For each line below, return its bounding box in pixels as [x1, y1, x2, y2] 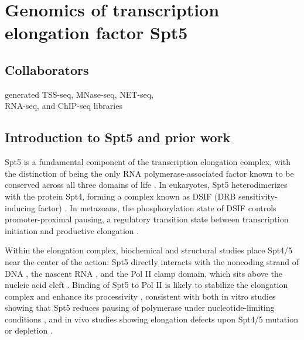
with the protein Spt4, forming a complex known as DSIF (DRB [5, 190, 236, 202]
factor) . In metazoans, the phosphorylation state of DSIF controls [37, 201, 276, 214]
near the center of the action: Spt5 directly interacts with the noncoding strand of [5, 255, 299, 267]
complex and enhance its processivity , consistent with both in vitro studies [5, 290, 276, 302]
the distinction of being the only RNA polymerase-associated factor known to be [5, 167, 294, 179]
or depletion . [5, 324, 53, 336]
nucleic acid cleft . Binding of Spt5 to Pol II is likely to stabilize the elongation [5, 279, 288, 291]
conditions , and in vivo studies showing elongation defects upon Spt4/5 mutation [5, 312, 298, 325]
